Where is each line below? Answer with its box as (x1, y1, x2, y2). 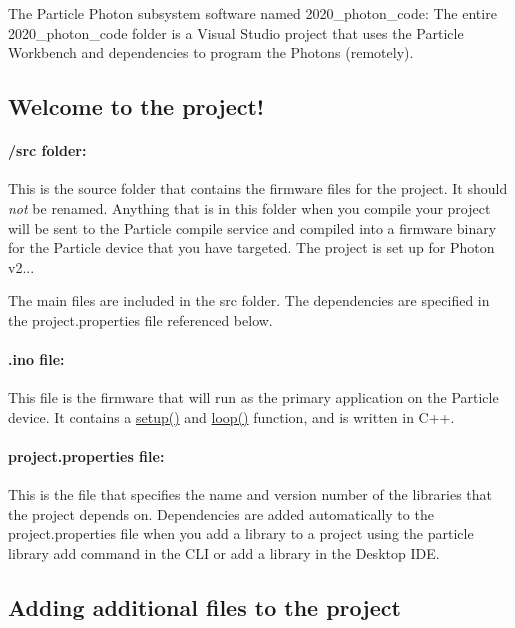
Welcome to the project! (8, 91, 265, 122)
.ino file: (8, 349, 65, 370)
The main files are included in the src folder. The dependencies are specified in (8, 290, 490, 311)
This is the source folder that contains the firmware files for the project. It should (8, 178, 508, 199)
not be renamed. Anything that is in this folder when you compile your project (8, 197, 491, 218)
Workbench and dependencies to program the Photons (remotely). (8, 42, 414, 63)
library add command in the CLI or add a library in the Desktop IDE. (8, 543, 440, 564)
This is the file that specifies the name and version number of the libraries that (8, 484, 492, 505)
